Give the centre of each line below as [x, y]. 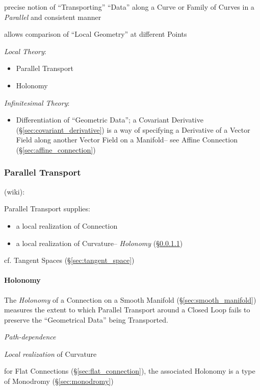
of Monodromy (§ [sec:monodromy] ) [59, 381]
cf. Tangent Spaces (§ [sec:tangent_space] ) [69, 260]
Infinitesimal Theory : [37, 102]
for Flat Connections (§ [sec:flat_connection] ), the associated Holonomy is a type [130, 371]
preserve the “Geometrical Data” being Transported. [86, 319]
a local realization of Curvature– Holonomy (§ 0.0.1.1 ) [99, 243]
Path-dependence [30, 337]
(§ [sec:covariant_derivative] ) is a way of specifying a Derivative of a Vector [133, 129]
